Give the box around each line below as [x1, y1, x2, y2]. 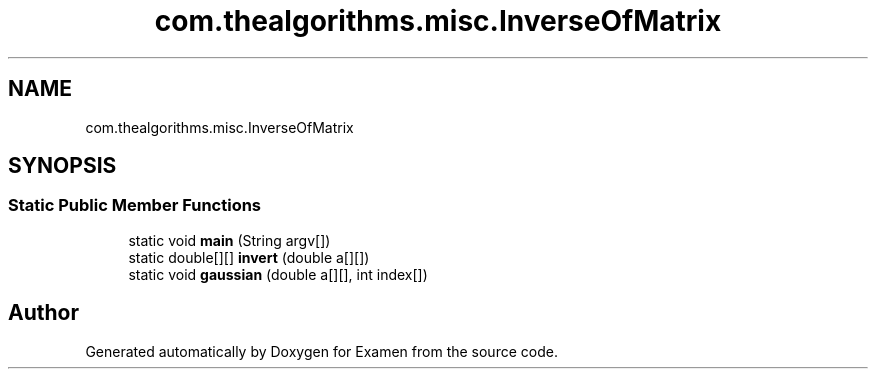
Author [8, 300, 79, 326]
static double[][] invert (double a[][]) [128, 248, 370, 266]
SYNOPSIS [8, 153, 117, 179]
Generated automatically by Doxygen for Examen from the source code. [85, 342, 558, 360]
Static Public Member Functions [8, 195, 262, 216]
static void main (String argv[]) [128, 231, 331, 249]
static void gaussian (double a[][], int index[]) [128, 265, 428, 283]
